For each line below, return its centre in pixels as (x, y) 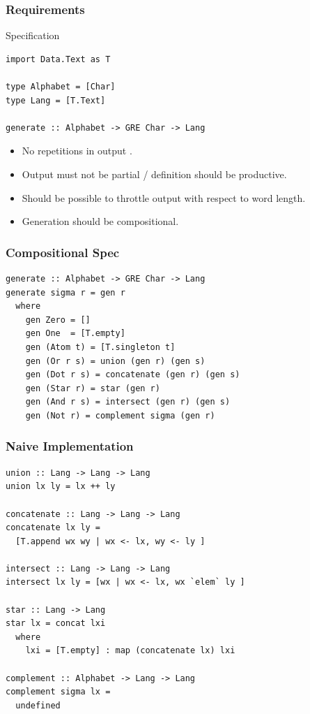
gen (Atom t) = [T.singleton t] (100, 347)
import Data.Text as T (58, 59)
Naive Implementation (70, 446)
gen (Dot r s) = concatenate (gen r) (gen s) (133, 375)
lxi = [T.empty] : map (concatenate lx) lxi (130, 651)
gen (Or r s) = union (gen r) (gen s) (115, 361)
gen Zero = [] (58, 320)
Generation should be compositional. (100, 221)
